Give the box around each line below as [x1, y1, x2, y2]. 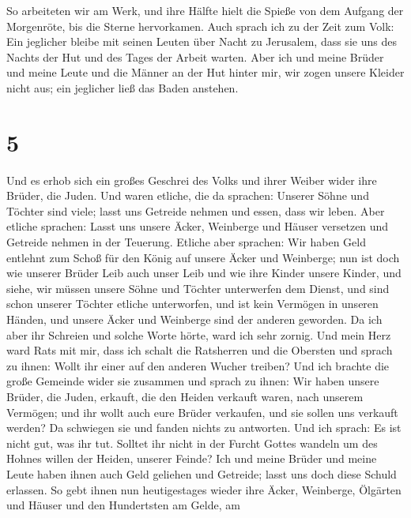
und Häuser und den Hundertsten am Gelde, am [6, 497, 240, 513]
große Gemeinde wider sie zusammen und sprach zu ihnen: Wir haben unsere [6, 373, 379, 389]
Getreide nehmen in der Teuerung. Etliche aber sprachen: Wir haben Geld [6, 234, 366, 250]
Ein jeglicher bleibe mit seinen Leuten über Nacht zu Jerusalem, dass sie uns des [6, 33, 397, 50]
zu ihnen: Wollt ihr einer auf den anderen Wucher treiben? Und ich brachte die [6, 357, 390, 373]
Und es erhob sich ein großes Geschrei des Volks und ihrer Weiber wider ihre [6, 171, 377, 188]
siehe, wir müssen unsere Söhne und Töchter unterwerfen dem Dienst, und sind [6, 280, 390, 296]
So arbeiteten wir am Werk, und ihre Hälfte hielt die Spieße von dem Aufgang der [6, 2, 404, 18]
